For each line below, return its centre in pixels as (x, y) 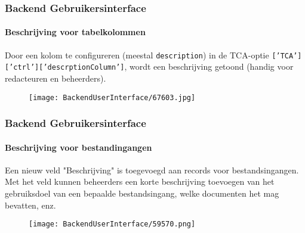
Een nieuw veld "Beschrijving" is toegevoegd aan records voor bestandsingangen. (152, 170)
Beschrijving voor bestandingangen (78, 147)
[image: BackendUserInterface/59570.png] (112, 224)
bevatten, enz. (30, 205)
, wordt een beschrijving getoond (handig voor (209, 66)
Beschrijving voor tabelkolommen (75, 32)
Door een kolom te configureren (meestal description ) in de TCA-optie (137, 55)
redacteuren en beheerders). (56, 78)
